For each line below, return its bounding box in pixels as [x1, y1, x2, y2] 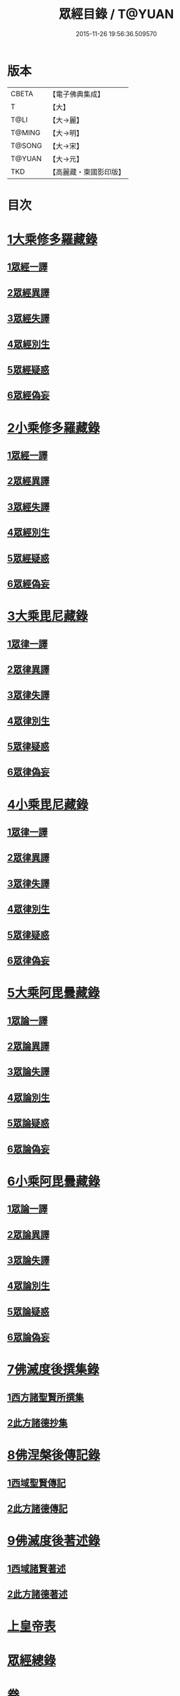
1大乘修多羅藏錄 [7, 232, 98, 248]
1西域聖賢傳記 [7, 1477, 66, 1488]
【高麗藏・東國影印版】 [48, 167, 126, 176]
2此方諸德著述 [7, 1588, 68, 1600]
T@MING [10, 127, 41, 137]
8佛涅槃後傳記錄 [7, 1448, 100, 1464]
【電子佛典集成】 [48, 89, 105, 99]
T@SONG [10, 140, 43, 150]
